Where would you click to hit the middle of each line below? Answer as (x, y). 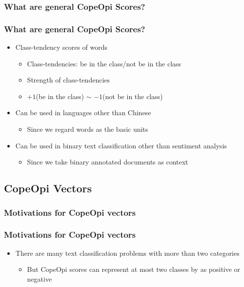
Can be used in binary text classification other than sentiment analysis (121, 145)
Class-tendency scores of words (61, 47)
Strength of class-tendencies (69, 80)
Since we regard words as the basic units (88, 129)
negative (40, 278)
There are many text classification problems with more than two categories (127, 253)
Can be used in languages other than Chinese (83, 113)
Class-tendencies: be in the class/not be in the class (104, 63)
